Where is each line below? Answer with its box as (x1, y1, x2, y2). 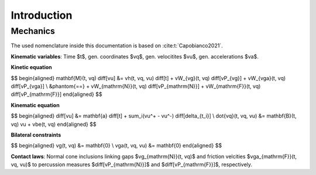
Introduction (11, 9, 73, 22)
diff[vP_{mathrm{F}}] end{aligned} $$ (11, 91, 102, 98)
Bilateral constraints (11, 131, 61, 138)
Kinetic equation (11, 64, 52, 71)
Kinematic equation (11, 101, 60, 108)
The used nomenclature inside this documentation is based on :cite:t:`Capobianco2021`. (11, 42, 223, 49)
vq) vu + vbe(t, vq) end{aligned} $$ (11, 121, 97, 128)
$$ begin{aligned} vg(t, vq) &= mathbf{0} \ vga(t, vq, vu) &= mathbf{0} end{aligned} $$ (11, 142, 222, 149)
